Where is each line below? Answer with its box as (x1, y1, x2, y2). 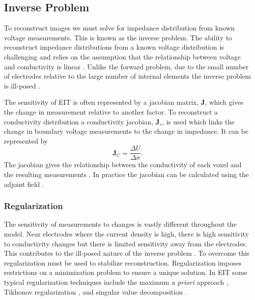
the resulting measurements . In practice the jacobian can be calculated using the (4, 169, 249, 179)
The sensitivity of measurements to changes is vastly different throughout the (4, 219, 237, 229)
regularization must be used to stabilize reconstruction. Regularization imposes (4, 257, 242, 268)
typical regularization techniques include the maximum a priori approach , (4, 276, 228, 287)
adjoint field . (4, 179, 44, 189)
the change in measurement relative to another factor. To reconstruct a (4, 106, 218, 117)
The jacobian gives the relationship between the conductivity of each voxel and (4, 159, 242, 170)
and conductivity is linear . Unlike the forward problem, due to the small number (4, 61, 249, 71)
